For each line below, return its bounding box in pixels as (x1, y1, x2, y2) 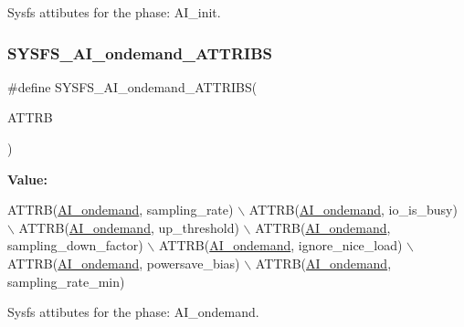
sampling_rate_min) (7, 271, 125, 290)
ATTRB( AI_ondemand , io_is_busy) (248, 200, 458, 219)
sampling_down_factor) (7, 236, 143, 255)
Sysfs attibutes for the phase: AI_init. (7, 3, 221, 21)
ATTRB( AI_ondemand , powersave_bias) (7, 253, 240, 272)
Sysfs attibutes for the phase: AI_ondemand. (7, 302, 259, 322)
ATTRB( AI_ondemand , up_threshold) (18, 217, 239, 237)
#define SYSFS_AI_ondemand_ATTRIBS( (7, 77, 258, 96)
